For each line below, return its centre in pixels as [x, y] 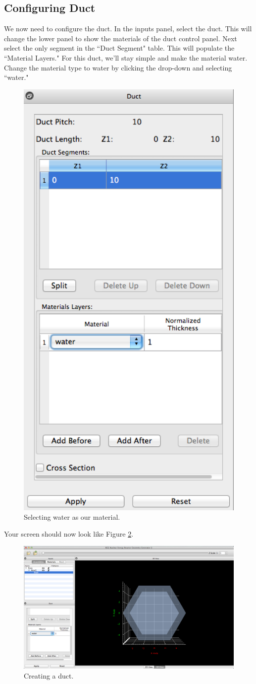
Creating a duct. [49, 675]
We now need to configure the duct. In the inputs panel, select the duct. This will [128, 29]
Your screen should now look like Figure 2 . [69, 533]
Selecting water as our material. [72, 517]
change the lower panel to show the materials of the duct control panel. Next [121, 38]
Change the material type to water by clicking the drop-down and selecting [118, 67]
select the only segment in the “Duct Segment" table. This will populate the [119, 48]
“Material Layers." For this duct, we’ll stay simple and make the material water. [126, 57]
